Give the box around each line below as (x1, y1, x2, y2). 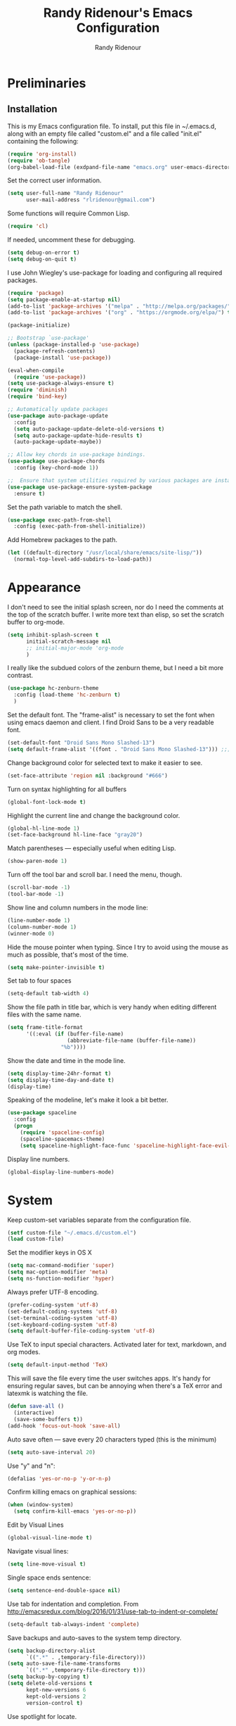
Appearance (7, 579, 81, 596)
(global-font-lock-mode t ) (7, 798, 86, 805)
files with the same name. (7, 1010, 82, 1019)
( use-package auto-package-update (7, 412, 109, 420)
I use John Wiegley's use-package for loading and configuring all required (7, 268, 223, 277)
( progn (13, 1123, 33, 1130)
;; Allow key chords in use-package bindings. (7, 451, 146, 458)
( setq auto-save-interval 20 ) (7, 1449, 96, 1456)
